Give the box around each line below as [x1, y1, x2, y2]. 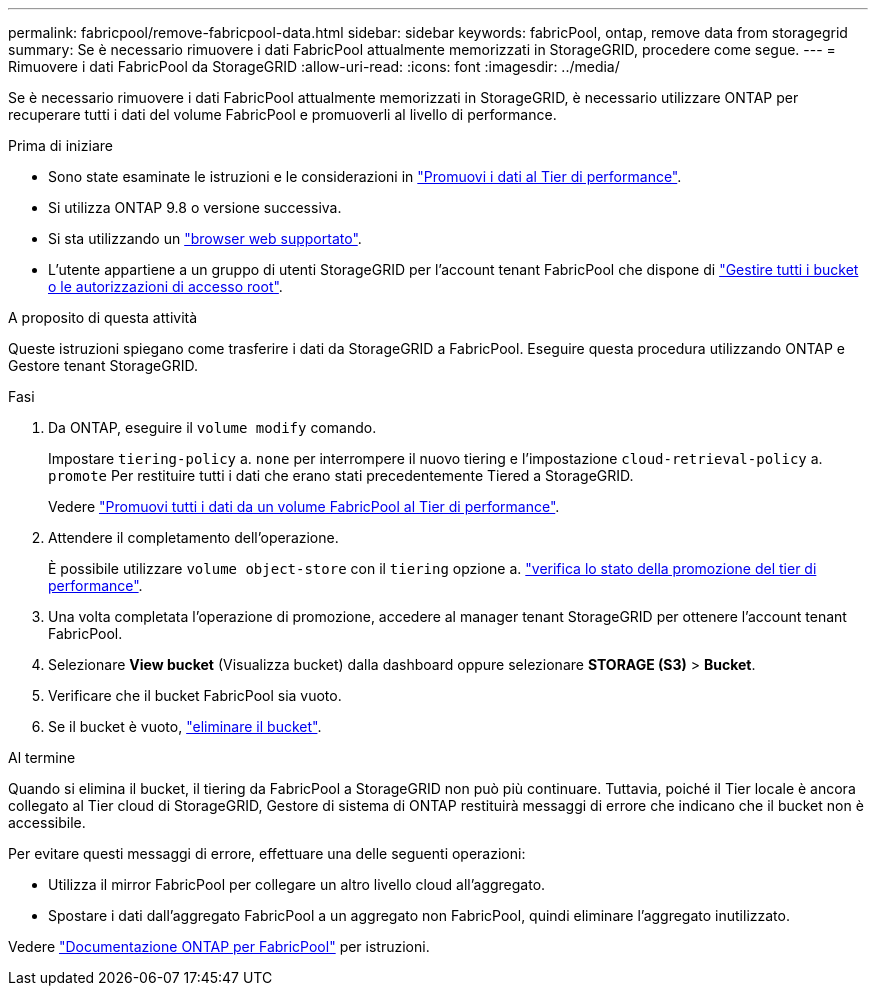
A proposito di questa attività [8, 309, 198, 326]
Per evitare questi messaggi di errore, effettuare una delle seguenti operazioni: [8, 845, 526, 862]
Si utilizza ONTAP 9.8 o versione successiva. [48, 199, 342, 216]
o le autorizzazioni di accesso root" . [48, 278, 283, 295]
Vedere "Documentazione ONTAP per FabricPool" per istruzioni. [8, 938, 430, 955]
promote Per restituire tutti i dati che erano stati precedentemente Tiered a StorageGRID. [48, 467, 634, 484]
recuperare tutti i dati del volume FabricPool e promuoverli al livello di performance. [8, 106, 557, 123]
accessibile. [8, 814, 86, 831]
